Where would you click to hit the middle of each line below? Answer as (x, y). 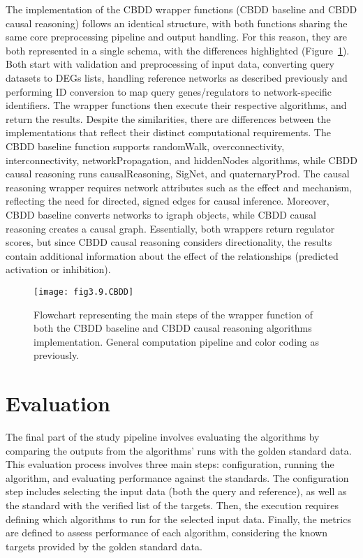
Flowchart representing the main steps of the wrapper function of (173, 314)
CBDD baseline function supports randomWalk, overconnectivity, (145, 146)
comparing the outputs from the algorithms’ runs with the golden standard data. (179, 450)
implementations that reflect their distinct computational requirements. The (168, 132)
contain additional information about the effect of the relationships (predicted (172, 255)
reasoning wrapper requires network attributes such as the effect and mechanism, (179, 187)
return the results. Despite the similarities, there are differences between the (168, 118)
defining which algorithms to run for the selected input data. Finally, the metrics (178, 519)
